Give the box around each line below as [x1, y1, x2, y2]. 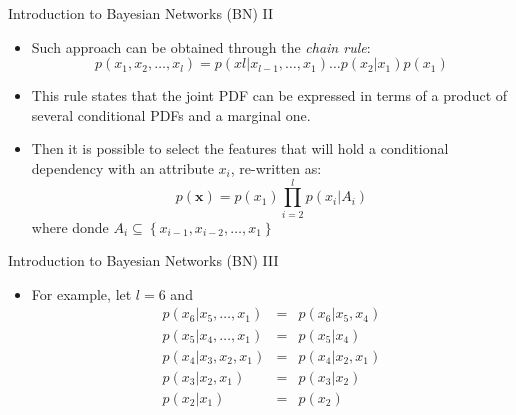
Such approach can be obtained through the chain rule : [31, 36, 371, 57]
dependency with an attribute [31, 157, 214, 178]
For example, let [31, 283, 132, 304]
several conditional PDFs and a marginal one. [31, 104, 311, 125]
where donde [31, 216, 109, 237]
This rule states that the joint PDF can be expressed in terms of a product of [31, 85, 508, 106]
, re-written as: [230, 157, 322, 178]
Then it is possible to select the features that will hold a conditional [31, 138, 449, 159]
